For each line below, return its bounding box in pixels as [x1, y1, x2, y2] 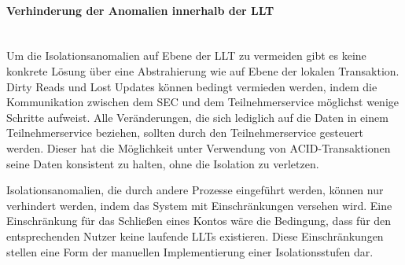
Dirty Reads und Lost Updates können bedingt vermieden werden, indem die [6, 78, 377, 94]
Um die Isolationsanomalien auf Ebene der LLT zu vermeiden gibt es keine [6, 47, 366, 64]
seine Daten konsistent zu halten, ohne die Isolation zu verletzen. [6, 155, 319, 171]
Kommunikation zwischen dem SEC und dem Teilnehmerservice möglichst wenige [6, 94, 399, 110]
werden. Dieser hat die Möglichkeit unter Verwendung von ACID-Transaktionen [6, 139, 391, 156]
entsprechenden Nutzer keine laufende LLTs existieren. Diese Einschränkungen [6, 227, 384, 244]
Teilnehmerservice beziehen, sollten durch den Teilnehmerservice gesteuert [6, 124, 363, 141]
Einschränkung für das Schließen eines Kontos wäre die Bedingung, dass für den [6, 212, 392, 229]
